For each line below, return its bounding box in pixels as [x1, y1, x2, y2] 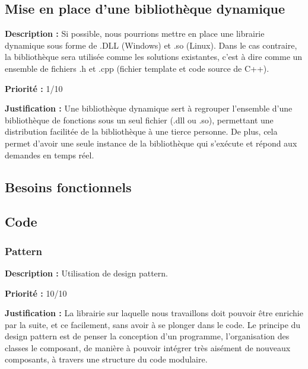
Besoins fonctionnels [5, 177, 132, 196]
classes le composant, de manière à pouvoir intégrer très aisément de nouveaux [5, 341, 291, 354]
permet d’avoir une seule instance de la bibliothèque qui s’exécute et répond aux [5, 136, 297, 149]
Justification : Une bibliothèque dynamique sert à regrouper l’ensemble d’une [5, 102, 293, 114]
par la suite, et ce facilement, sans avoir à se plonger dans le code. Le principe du [5, 318, 301, 330]
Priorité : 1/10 [5, 82, 63, 94]
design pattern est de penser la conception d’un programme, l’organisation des [5, 330, 290, 342]
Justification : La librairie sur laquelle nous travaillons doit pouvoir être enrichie [5, 307, 303, 319]
